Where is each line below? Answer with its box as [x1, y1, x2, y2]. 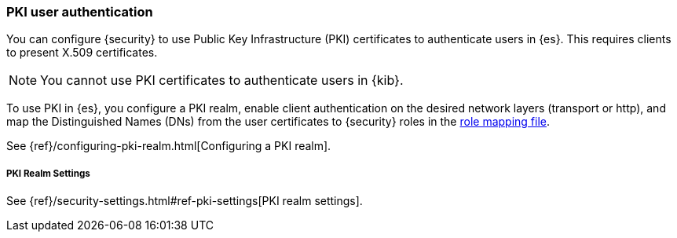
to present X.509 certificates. [6, 46, 158, 60]
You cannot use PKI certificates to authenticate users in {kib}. [40, 72, 404, 89]
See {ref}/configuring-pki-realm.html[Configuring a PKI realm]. [6, 139, 331, 153]
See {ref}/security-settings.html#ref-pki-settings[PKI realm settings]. [6, 194, 363, 208]
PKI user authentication [6, 4, 153, 20]
